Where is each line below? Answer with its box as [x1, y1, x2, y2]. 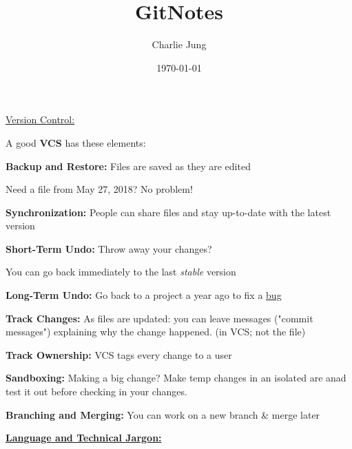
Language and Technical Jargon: [6, 430, 162, 445]
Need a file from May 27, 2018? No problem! [6, 182, 193, 196]
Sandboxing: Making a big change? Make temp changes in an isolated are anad [6, 370, 346, 385]
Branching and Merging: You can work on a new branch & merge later [6, 407, 320, 421]
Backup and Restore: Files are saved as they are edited [6, 158, 251, 173]
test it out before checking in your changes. [6, 384, 187, 399]
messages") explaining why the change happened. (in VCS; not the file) [6, 324, 306, 339]
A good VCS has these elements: [6, 135, 146, 149]
